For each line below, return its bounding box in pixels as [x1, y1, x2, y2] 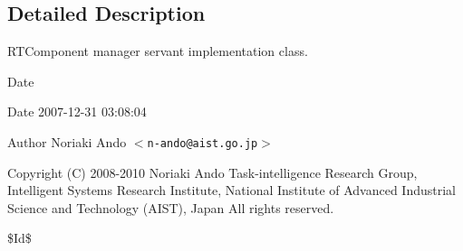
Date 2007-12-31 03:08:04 [7, 102, 147, 121]
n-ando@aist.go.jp [147, 136, 258, 150]
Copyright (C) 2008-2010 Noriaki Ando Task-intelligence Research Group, [7, 163, 418, 181]
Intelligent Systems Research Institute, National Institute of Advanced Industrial [7, 181, 457, 200]
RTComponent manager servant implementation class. [7, 42, 308, 60]
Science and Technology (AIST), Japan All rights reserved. [7, 198, 334, 217]
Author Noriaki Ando [7, 132, 127, 151]
